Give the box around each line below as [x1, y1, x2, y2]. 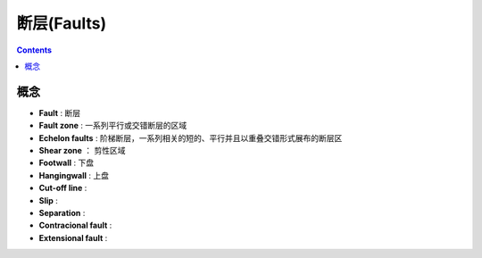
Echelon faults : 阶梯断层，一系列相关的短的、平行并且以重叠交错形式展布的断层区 [38, 132, 343, 143]
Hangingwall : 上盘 [38, 170, 110, 180]
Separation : [38, 207, 86, 218]
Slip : [38, 195, 58, 205]
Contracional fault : [38, 220, 112, 231]
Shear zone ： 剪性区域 [38, 146, 126, 156]
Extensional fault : [38, 232, 108, 243]
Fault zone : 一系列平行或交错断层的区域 [38, 121, 187, 131]
